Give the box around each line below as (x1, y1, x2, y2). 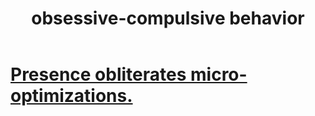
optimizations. (10, 85, 133, 107)
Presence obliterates (10, 63, 187, 86)
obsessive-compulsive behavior (31, 7, 305, 30)
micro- (190, 63, 248, 86)
